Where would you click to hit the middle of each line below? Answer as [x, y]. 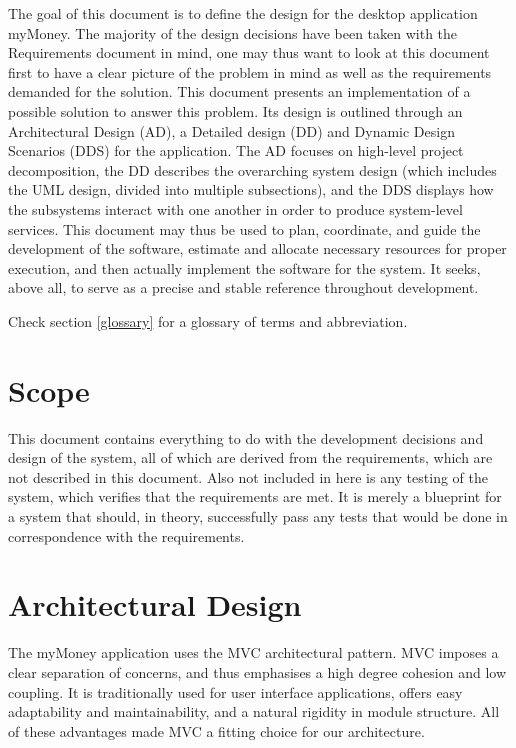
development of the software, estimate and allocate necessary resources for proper [257, 248]
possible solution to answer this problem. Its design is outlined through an [235, 110]
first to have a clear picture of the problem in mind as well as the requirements [250, 71]
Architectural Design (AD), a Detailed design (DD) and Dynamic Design [231, 130]
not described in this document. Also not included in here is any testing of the [248, 476]
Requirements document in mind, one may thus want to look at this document [249, 52]
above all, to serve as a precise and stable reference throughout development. [243, 287]
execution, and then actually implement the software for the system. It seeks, [244, 267]
